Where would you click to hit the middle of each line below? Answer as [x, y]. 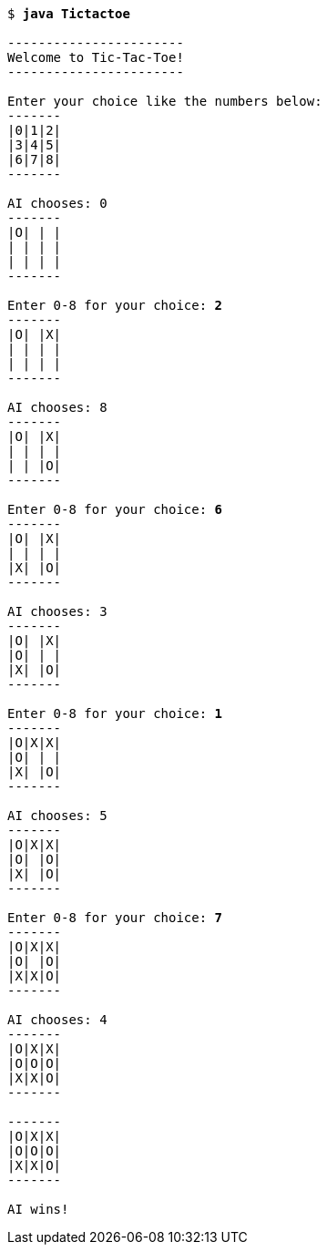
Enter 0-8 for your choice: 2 [115, 305]
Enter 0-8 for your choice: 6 [115, 509]
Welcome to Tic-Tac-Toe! [96, 57]
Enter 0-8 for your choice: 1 [115, 713]
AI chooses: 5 [57, 816]
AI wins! [38, 1209]
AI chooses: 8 [57, 407]
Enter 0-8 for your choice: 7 [115, 918]
